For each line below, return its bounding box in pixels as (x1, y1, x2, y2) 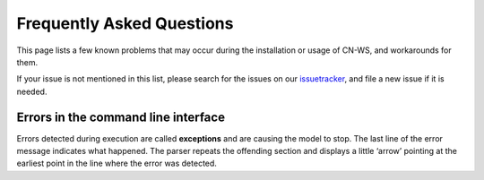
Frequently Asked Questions (16, 13, 234, 33)
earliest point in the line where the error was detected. (16, 158, 217, 169)
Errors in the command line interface (16, 109, 226, 124)
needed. (16, 86, 48, 97)
